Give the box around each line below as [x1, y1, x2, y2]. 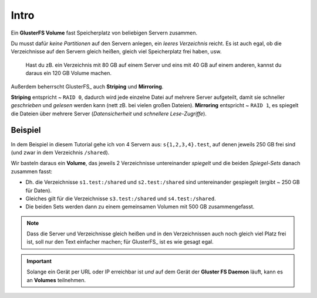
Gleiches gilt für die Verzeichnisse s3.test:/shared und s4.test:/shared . [25, 195, 217, 202]
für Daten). [25, 187, 52, 194]
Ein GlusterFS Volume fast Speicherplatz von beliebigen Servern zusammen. [11, 29, 198, 36]
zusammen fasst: [11, 167, 53, 175]
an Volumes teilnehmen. [26, 276, 86, 283]
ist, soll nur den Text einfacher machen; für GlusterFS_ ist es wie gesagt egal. [26, 238, 214, 245]
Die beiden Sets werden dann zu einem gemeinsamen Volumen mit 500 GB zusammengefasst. [25, 203, 255, 210]
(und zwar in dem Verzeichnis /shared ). [11, 149, 110, 156]
